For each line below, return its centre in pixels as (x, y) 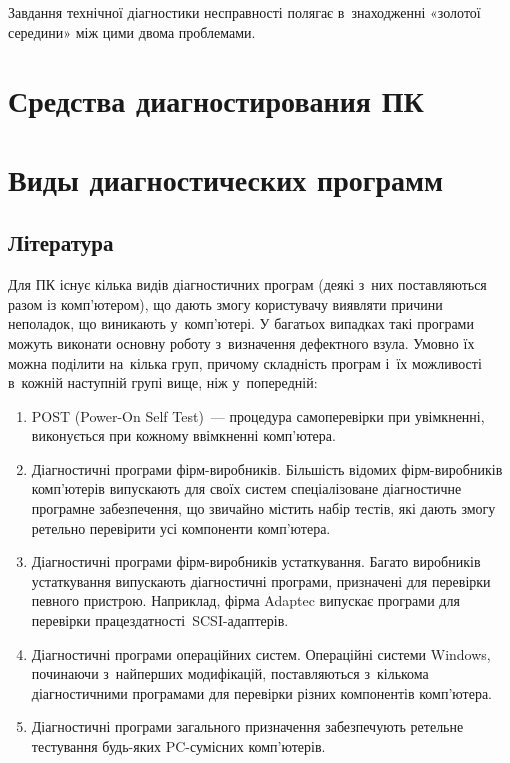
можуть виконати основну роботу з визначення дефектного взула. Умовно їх (241, 342)
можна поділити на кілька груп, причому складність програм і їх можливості (245, 362)
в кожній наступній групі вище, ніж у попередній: (163, 382)
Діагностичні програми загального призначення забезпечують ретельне (247, 726)
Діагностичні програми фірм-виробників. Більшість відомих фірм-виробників (267, 468)
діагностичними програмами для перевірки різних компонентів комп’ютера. (261, 692)
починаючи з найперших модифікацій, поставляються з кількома (230, 673)
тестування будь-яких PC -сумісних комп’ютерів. (178, 746)
